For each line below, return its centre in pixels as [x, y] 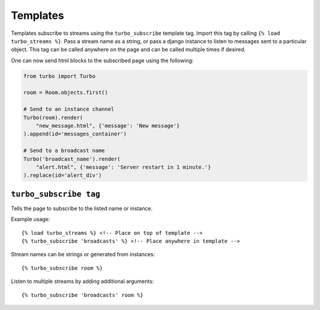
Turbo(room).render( [53, 117]
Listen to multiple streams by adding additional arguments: [82, 282]
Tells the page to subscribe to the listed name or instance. [82, 208]
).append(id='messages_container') [75, 134]
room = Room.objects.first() [66, 93]
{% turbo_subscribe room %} [62, 268]
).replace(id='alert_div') [63, 175]
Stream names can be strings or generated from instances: [83, 254]
